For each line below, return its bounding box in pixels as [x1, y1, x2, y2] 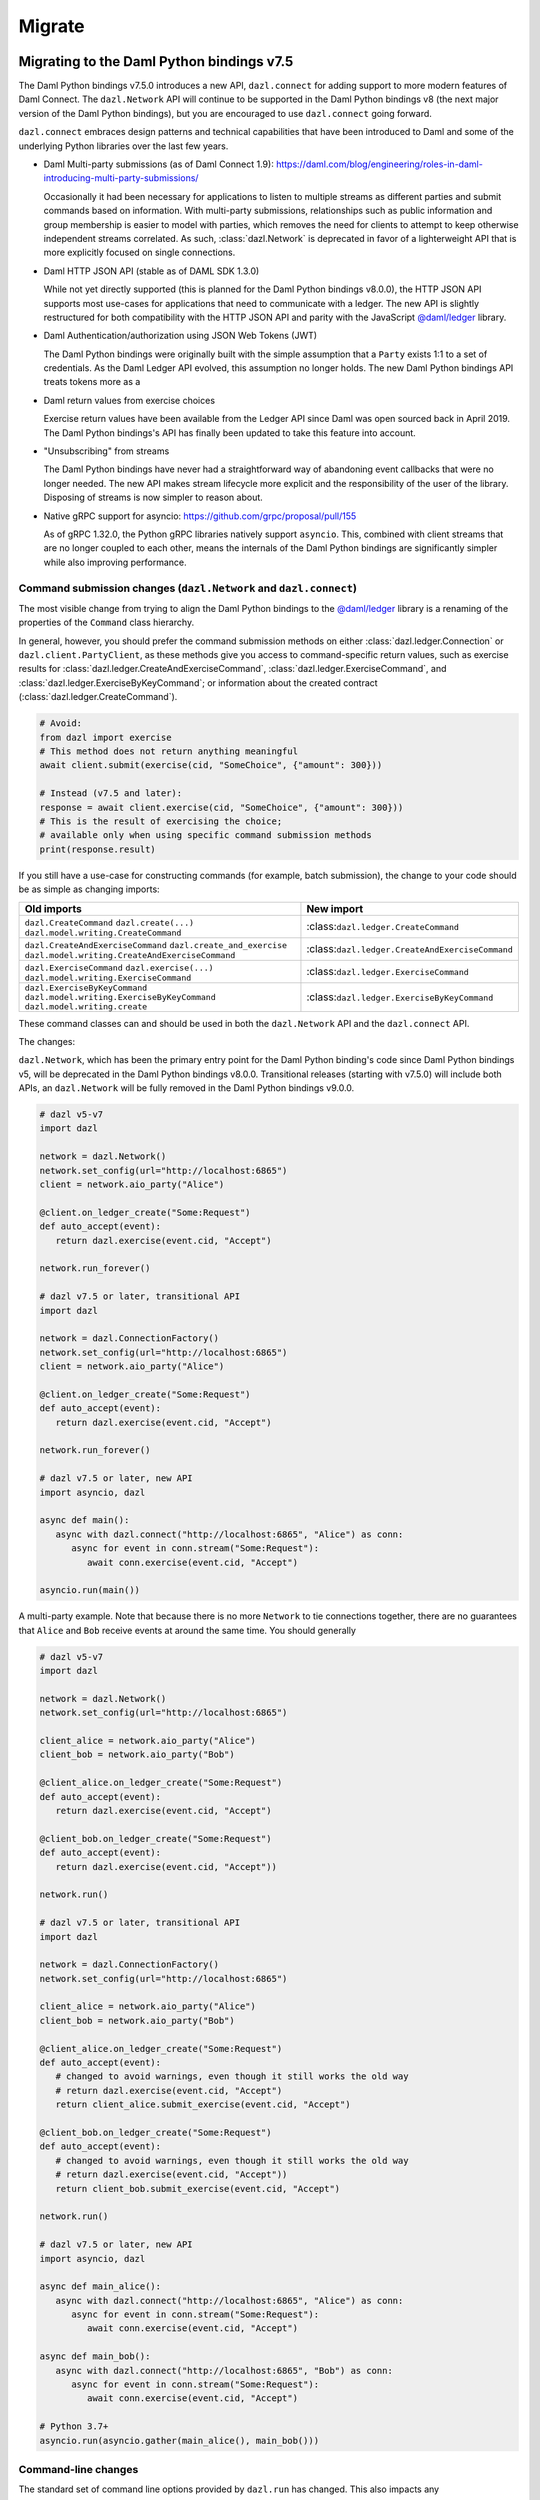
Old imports [24, 901, 82, 915]
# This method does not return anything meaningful [39, 746, 299, 757]
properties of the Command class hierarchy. [18, 616, 195, 629]
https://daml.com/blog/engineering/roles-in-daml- [275, 158, 484, 170]
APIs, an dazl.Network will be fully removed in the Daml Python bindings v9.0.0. [18, 1082, 355, 1094]
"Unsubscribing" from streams [43, 445, 170, 457]
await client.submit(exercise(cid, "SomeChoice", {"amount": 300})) [39, 760, 383, 771]
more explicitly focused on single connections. [43, 246, 236, 259]
